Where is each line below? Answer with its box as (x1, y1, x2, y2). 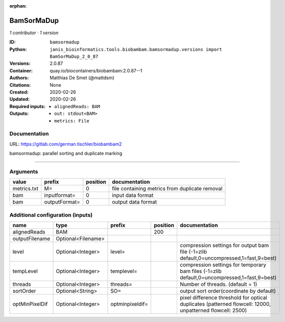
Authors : (9, 75, 29, 81)
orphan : (9, 3, 27, 9)
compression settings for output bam (179, 242, 269, 249)
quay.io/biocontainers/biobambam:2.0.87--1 (50, 67, 142, 73)
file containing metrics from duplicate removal (111, 185, 223, 192)
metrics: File (54, 118, 89, 123)
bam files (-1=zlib (179, 268, 222, 275)
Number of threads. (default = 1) (179, 281, 257, 288)
